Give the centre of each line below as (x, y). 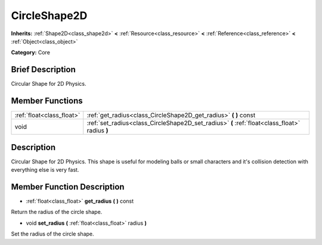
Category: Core (31, 52)
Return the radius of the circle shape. (57, 212)
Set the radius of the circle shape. (53, 234)
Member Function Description (68, 187)
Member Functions (47, 101)
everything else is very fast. (45, 170)
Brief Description (43, 69)
